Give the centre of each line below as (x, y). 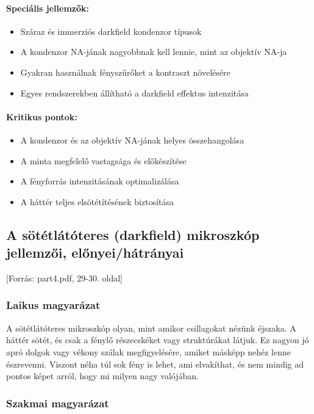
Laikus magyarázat (53, 305)
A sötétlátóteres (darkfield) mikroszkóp (133, 234)
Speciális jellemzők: (48, 8)
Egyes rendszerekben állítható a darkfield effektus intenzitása (134, 93)
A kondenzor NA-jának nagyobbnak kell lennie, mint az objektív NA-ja (154, 52)
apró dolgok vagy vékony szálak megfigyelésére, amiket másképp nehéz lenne (148, 351)
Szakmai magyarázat (58, 403)
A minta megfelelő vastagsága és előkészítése (103, 160)
